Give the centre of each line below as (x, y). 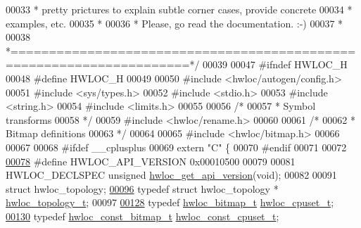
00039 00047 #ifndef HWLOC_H (275, 64)
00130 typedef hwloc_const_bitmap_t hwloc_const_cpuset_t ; (142, 216)
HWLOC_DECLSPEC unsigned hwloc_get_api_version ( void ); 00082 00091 (171, 175)
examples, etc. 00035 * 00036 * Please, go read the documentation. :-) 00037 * (175, 23)
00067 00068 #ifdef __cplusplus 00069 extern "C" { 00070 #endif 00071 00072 (176, 147)
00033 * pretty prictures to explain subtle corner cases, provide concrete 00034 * (179, 9)
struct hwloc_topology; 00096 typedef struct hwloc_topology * (142, 188)
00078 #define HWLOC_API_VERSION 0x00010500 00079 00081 (151, 161)
